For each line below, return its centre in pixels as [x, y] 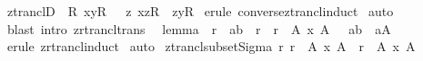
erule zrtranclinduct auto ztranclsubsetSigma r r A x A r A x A [211, 46]
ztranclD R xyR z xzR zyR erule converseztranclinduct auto [200, 11]
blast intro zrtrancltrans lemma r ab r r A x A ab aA [199, 28]
